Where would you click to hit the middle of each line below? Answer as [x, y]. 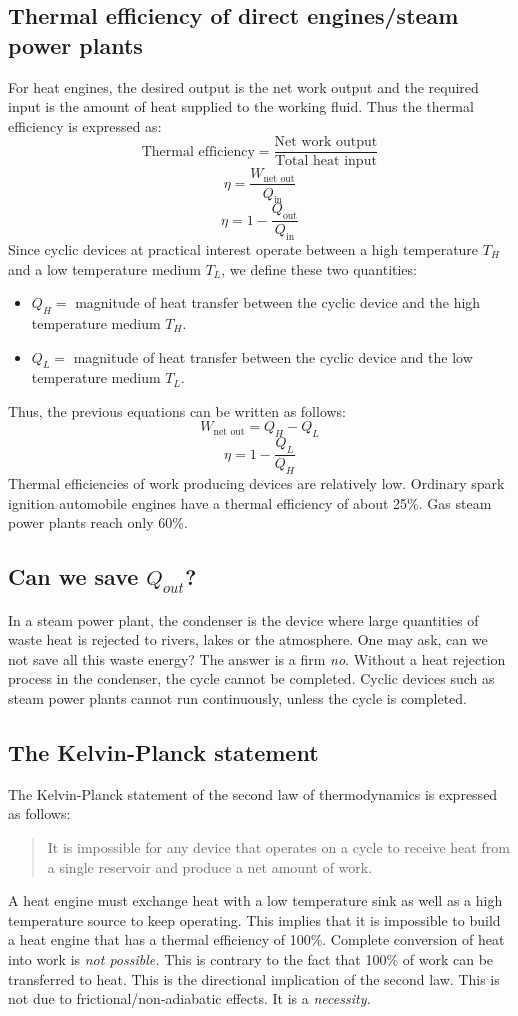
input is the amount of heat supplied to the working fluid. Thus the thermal [241, 106]
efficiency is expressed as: [85, 125]
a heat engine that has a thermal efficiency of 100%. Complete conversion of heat [256, 939]
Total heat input [325, 161]
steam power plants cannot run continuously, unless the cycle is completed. [238, 698]
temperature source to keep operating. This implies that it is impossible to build [254, 919]
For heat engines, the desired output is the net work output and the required [243, 86]
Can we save [73, 576]
